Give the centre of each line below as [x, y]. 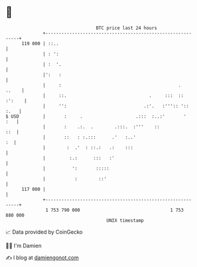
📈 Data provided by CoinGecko [44, 232]
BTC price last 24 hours [127, 28]
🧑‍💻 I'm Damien [24, 246]
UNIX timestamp [125, 220]
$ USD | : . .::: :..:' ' [96, 116]
